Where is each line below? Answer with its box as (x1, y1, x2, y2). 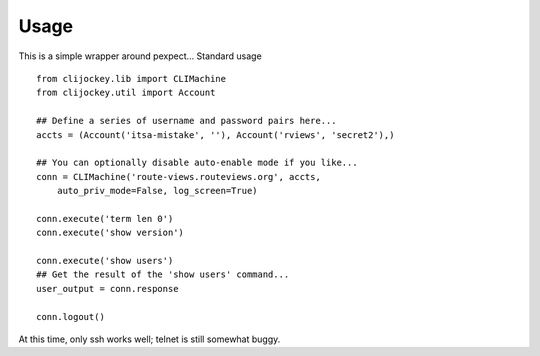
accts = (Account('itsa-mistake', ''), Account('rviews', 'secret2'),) (36, 129, 395, 140)
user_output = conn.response (36, 283, 179, 294)
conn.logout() (36, 311, 105, 322)
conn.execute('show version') (36, 227, 185, 239)
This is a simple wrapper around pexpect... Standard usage (18, 50, 262, 62)
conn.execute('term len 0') (36, 213, 174, 224)
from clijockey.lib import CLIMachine (36, 73, 227, 84)
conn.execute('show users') (36, 255, 174, 267)
